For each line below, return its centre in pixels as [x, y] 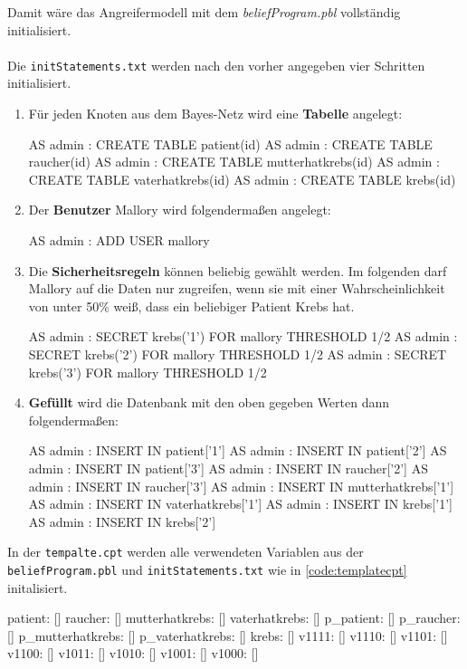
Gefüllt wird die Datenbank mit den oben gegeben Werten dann [209, 402]
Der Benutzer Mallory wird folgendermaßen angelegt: [180, 210]
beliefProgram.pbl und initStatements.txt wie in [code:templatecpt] [207, 569]
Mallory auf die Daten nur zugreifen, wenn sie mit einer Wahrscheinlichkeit [237, 288]
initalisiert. [38, 587]
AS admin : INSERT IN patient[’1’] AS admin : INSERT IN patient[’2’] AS [238, 450]
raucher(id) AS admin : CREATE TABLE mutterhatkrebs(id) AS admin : [234, 162]
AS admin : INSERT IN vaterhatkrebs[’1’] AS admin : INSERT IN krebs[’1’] [240, 504]
